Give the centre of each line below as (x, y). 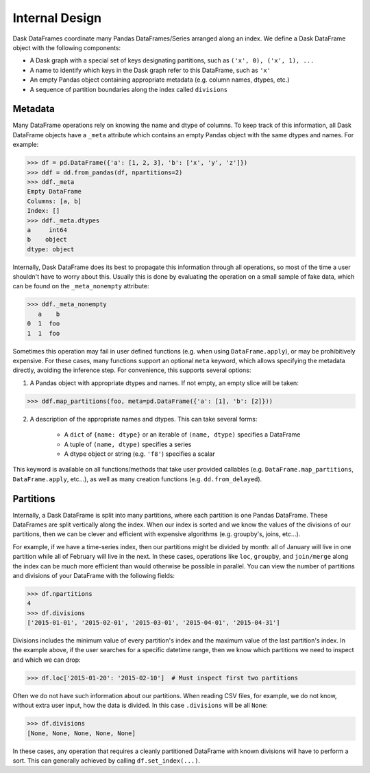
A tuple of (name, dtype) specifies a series (128, 444)
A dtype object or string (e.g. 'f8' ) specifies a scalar (139, 454)
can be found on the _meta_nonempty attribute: (81, 286)
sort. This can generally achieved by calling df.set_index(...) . (107, 760)
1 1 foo (44, 333)
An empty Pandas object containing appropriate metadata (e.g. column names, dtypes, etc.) (160, 80)
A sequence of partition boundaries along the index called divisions (129, 89)
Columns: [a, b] (54, 201)
